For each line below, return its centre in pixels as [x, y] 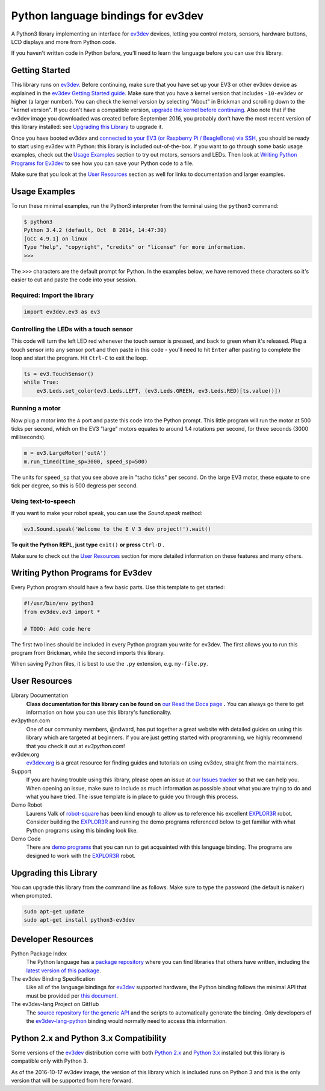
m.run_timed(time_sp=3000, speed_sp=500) [86, 461]
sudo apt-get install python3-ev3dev [79, 920]
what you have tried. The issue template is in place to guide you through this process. [132, 796]
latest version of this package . [64, 971]
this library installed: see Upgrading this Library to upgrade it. [87, 127]
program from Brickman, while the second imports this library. [88, 653]
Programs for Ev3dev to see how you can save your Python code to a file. [102, 163]
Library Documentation [40, 695]
